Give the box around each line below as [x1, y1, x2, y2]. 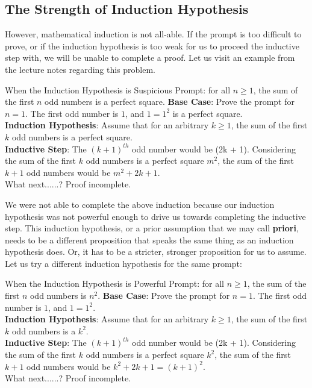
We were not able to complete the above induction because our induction [5, 198, 275, 210]
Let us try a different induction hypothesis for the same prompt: [5, 257, 242, 269]
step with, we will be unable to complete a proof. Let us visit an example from [5, 51, 295, 64]
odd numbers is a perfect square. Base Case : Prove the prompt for [45, 95, 295, 108]
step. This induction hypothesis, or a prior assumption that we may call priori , [5, 222, 299, 234]
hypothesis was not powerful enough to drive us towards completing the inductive [5, 210, 306, 222]
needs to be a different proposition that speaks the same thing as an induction [5, 233, 294, 246]
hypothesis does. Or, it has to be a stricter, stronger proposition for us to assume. [5, 245, 307, 258]
